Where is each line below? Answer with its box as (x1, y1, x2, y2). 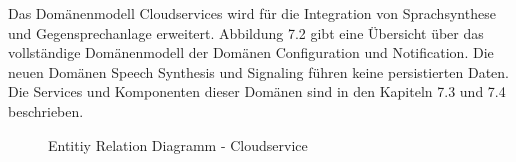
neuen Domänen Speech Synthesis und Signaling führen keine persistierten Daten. (8, 61, 509, 82)
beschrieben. (8, 100, 84, 121)
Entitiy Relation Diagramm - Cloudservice (48, 134, 308, 155)
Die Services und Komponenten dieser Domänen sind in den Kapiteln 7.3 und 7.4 (8, 81, 506, 102)
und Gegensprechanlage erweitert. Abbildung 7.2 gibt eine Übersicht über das (8, 22, 484, 43)
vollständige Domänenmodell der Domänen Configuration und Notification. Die (8, 42, 494, 63)
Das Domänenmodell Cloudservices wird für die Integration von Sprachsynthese (8, 3, 496, 23)
